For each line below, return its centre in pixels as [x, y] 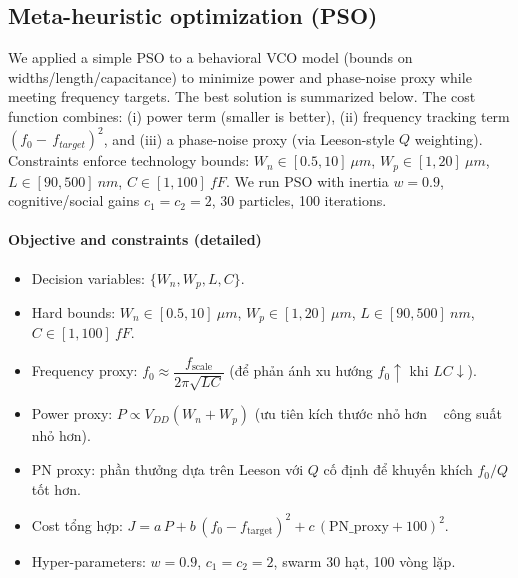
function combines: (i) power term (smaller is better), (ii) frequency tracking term [259, 115]
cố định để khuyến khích [398, 469]
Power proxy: [72, 413]
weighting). [448, 138]
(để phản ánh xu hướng [301, 370]
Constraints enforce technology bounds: [129, 160]
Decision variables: [88, 277]
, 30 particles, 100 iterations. [299, 200]
